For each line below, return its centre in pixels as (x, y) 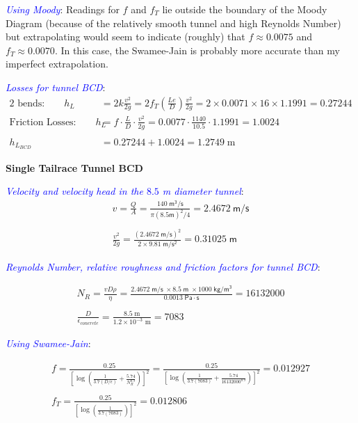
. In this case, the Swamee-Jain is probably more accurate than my (197, 50)
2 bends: (27, 103)
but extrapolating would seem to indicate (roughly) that (125, 37)
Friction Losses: (43, 122)
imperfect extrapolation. (57, 64)
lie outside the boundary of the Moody (245, 9)
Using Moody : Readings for (63, 9)
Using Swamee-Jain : (48, 343)
